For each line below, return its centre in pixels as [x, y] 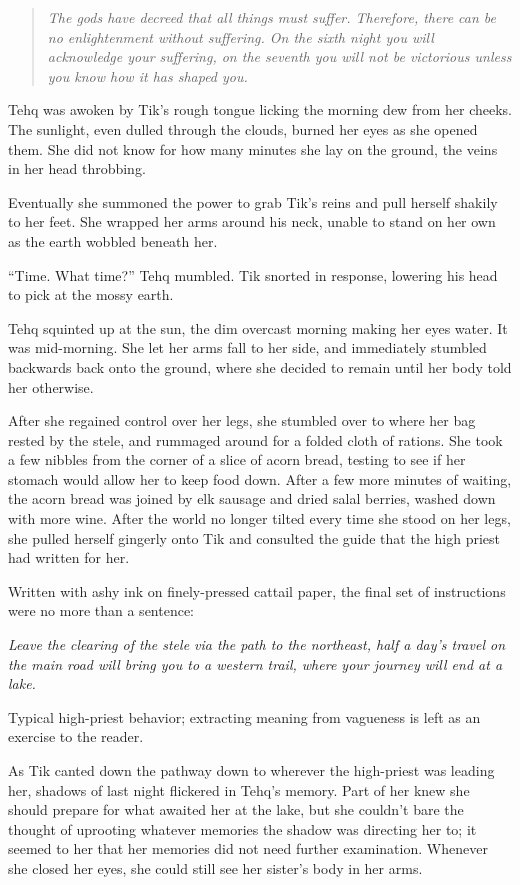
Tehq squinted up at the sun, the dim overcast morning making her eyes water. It [258, 327]
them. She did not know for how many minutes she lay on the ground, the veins [253, 148]
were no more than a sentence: [101, 610]
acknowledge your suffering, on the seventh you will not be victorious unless [279, 56]
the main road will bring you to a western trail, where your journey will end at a [255, 663]
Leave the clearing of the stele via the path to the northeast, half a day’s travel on [257, 644]
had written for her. [69, 557]
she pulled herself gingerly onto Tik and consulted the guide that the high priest [254, 537]
